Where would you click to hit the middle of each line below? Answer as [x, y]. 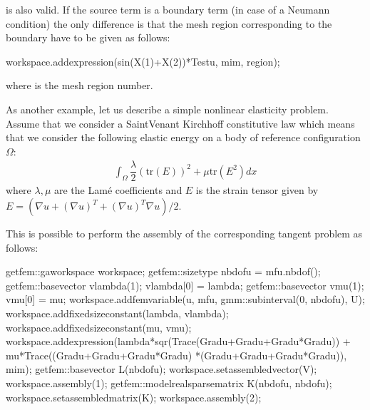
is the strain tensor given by [257, 190]
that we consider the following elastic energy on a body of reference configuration [183, 137]
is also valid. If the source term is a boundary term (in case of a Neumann [168, 9]
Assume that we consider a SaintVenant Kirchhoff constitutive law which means [180, 123]
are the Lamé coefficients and [118, 190]
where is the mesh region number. [79, 85]
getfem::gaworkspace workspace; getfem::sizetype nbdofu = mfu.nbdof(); [163, 271]
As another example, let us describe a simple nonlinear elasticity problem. [167, 109]
